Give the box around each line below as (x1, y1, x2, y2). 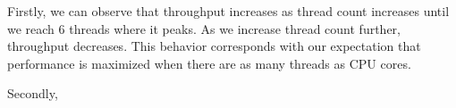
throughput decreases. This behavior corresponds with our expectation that (7, 37, 421, 55)
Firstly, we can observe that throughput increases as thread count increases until (7, 2, 450, 20)
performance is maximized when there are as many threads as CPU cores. (7, 54, 411, 72)
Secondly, (7, 84, 58, 103)
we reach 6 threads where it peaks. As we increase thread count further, (7, 19, 401, 37)
